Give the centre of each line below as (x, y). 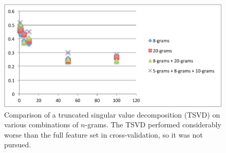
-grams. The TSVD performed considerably (153, 125)
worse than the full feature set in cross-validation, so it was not (103, 134)
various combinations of (41, 125)
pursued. (18, 145)
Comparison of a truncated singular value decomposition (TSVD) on (112, 114)
